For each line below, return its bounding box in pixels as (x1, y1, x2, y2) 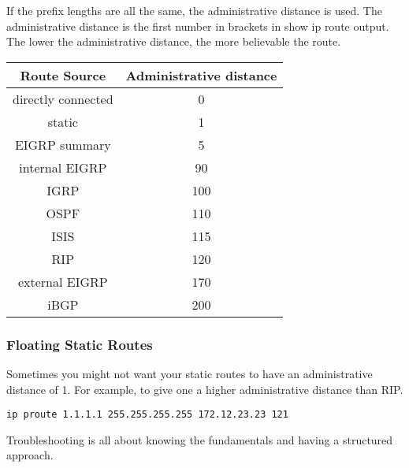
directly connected (13, 89, 113, 108)
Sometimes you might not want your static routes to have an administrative (6, 366, 373, 381)
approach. (6, 447, 54, 463)
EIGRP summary (14, 135, 111, 154)
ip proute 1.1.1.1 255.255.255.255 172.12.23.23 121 (6, 409, 288, 421)
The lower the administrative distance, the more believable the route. (6, 33, 341, 50)
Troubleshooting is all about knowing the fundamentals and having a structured (6, 431, 393, 448)
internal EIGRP (19, 158, 107, 176)
